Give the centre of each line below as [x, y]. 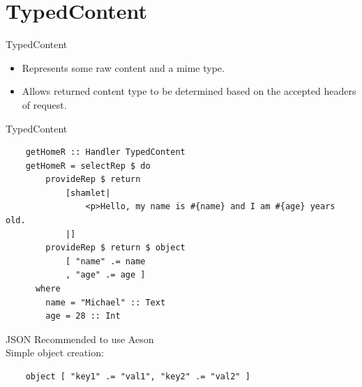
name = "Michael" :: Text [106, 302]
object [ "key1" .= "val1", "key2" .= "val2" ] [138, 377]
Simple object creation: [55, 352]
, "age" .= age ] [105, 275]
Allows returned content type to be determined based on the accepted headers [189, 91]
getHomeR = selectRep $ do [88, 166]
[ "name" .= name [105, 261]
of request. [44, 104]
